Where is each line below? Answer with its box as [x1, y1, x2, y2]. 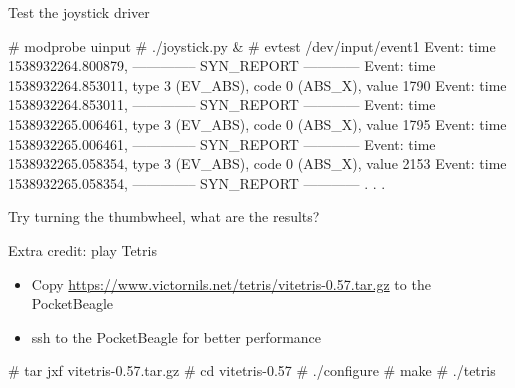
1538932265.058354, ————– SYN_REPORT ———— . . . [8, 172, 386, 193]
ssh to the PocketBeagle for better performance [31, 326, 322, 347]
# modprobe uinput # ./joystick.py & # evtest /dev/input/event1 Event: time [8, 35, 496, 56]
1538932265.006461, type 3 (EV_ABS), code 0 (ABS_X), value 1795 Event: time [8, 113, 507, 134]
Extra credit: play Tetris [8, 239, 157, 260]
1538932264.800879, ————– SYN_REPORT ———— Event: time [8, 55, 436, 76]
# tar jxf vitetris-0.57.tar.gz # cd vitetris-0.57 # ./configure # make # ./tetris [8, 360, 496, 381]
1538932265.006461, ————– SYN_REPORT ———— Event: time [8, 133, 436, 154]
